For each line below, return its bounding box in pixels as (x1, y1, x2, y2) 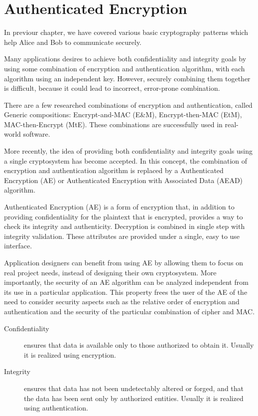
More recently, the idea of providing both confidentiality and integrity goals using (4, 146, 253, 156)
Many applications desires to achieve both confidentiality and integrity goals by (4, 53, 247, 64)
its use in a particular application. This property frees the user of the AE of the (4, 286, 248, 297)
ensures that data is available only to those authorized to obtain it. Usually (24, 340, 254, 350)
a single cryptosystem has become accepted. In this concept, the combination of (4, 155, 248, 166)
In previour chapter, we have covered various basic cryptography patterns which (4, 27, 249, 37)
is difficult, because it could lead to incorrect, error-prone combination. (4, 83, 220, 93)
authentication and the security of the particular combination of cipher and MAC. (4, 306, 255, 316)
